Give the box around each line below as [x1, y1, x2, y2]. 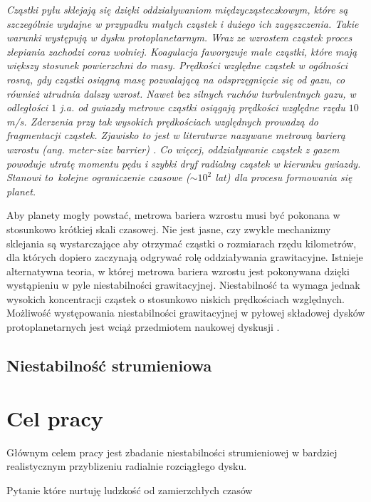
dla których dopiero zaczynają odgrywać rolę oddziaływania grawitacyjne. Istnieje [6, 250, 363, 265]
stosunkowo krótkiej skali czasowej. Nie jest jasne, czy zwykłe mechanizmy [6, 221, 331, 236]
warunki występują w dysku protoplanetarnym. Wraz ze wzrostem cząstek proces [6, 30, 352, 45]
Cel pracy [6, 403, 103, 432]
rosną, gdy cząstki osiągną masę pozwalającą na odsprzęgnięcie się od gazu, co [6, 71, 345, 86]
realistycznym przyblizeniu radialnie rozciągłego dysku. [6, 459, 247, 473]
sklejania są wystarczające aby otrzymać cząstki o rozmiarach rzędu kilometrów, [6, 235, 357, 250]
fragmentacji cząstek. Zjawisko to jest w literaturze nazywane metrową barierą [6, 128, 345, 143]
